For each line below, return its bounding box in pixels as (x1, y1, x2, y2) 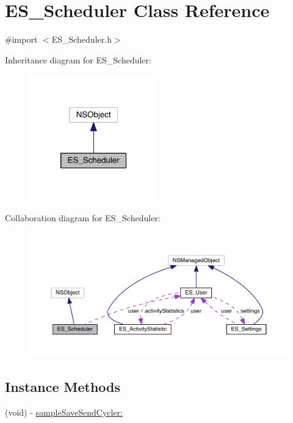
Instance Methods (5, 377, 120, 396)
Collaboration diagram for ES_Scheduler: (5, 211, 161, 224)
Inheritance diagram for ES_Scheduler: (5, 53, 151, 66)
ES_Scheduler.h (51, 33, 112, 46)
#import (5, 33, 38, 46)
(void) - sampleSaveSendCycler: (5, 406, 123, 419)
